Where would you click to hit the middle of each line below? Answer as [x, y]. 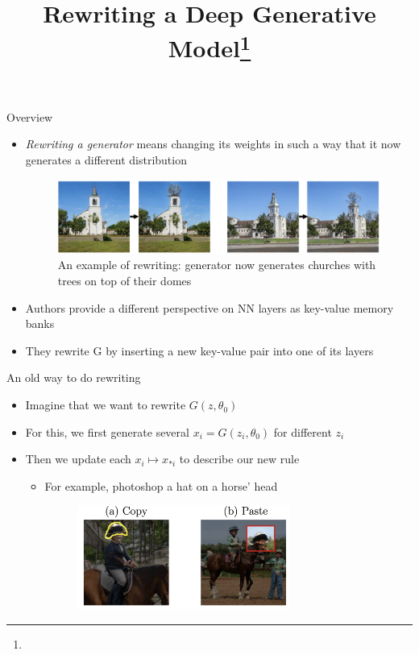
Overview [30, 116]
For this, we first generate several [107, 431]
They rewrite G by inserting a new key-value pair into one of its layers [199, 350]
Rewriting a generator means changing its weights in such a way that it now [213, 144]
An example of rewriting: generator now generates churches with [217, 265]
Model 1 [209, 46]
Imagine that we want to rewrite [106, 405]
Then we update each [78, 459]
